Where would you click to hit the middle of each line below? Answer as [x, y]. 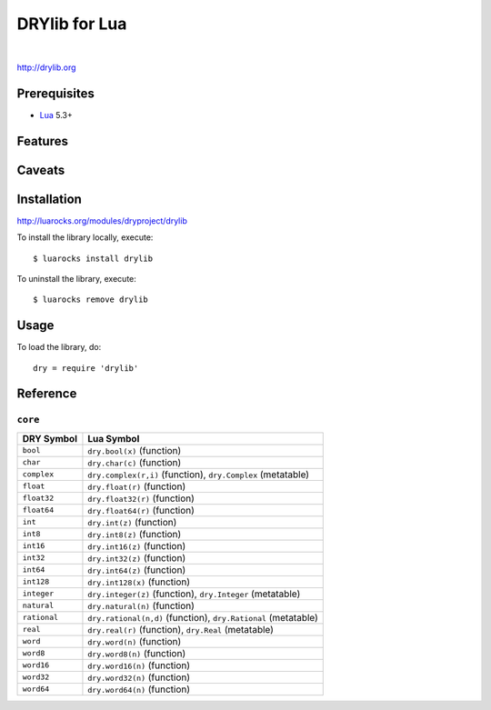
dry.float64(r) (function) [141, 510]
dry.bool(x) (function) [135, 450]
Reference [47, 394]
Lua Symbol [114, 438]
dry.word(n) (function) [135, 641]
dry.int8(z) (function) [135, 534]
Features [42, 141]
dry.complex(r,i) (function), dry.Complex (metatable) [198, 475]
